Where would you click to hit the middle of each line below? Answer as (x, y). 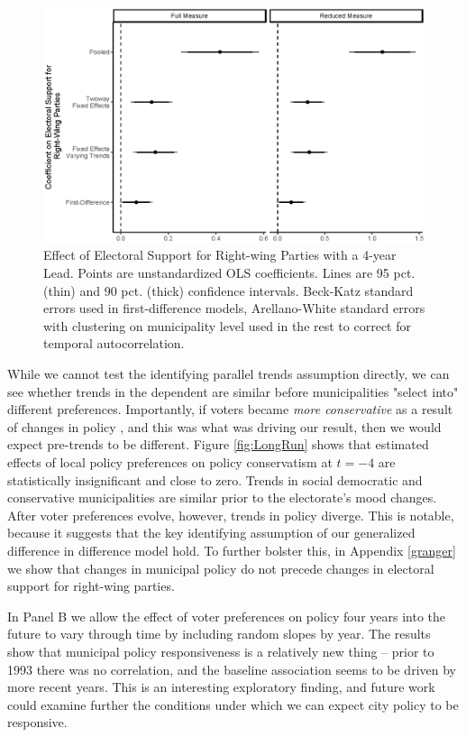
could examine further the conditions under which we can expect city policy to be (233, 704)
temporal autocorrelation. (114, 343)
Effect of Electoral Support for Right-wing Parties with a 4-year (220, 255)
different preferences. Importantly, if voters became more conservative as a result (230, 409)
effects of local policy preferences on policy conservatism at (170, 461)
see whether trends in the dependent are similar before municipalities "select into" (233, 391)
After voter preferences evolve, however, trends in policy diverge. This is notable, (231, 515)
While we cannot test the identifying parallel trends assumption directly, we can (228, 374)
